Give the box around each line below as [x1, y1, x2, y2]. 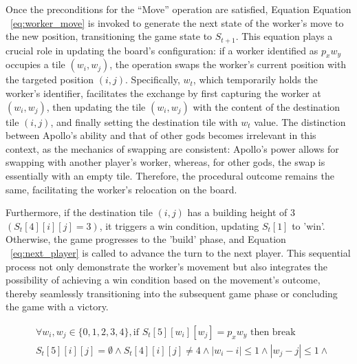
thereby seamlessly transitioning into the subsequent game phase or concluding [6, 286, 338, 300]
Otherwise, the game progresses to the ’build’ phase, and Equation [6, 232, 286, 246]
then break [250, 327, 296, 337]
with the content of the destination [193, 99, 340, 114]
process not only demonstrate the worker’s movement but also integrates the [6, 259, 328, 273]
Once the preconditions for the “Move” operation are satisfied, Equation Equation [6, 2, 351, 16]
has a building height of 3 [187, 205, 296, 220]
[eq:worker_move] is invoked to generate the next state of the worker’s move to [10, 15, 344, 30]
